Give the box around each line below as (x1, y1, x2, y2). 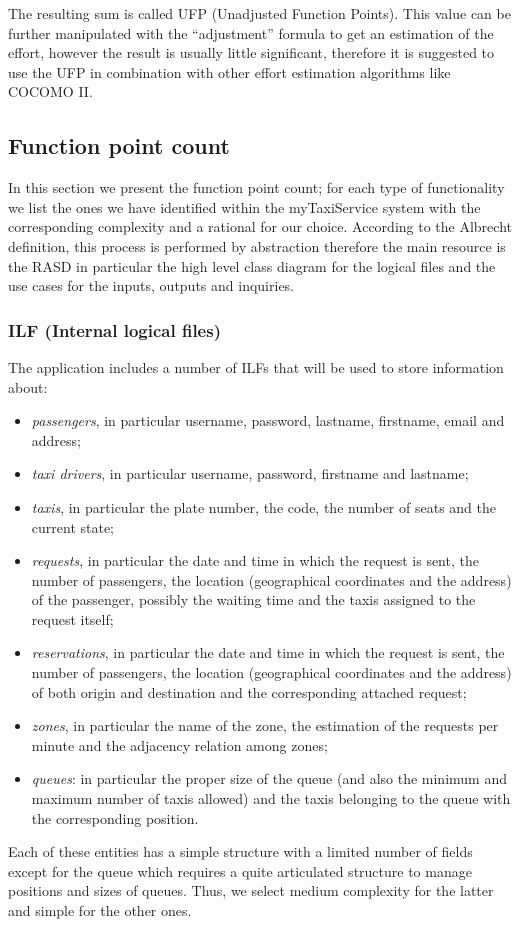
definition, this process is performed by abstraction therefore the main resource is (8, 235, 506, 256)
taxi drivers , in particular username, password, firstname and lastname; (31, 463, 469, 484)
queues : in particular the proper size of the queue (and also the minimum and (31, 768, 507, 789)
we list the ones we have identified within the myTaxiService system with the (8, 196, 481, 217)
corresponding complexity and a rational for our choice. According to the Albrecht (8, 216, 512, 237)
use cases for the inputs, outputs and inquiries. (8, 275, 295, 296)
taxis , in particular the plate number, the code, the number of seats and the (31, 496, 496, 517)
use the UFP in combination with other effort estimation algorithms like (8, 61, 451, 82)
